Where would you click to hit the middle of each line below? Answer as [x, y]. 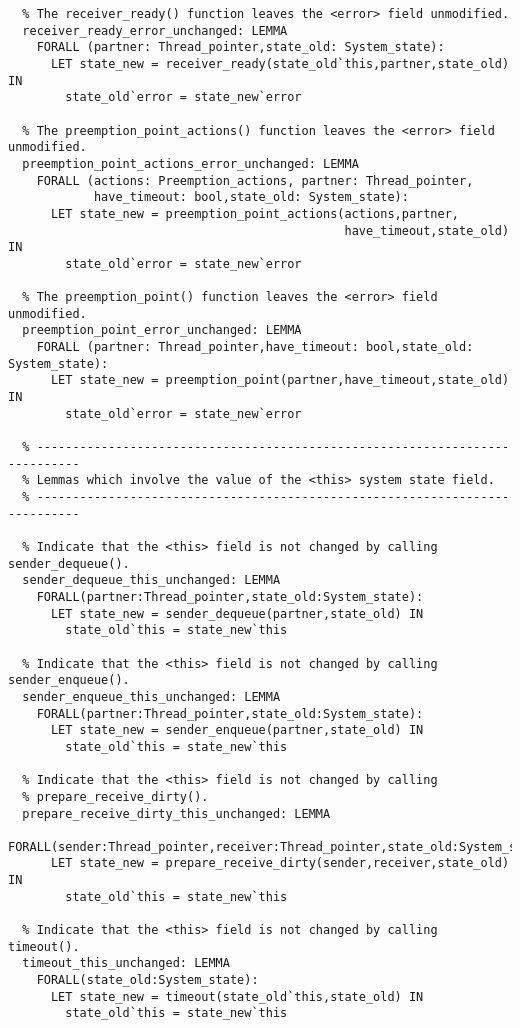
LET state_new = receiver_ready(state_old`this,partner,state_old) [280, 63]
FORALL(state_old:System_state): [147, 980]
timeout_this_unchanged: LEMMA [126, 963]
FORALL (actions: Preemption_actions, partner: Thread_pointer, [255, 180]
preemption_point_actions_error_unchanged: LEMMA [190, 163]
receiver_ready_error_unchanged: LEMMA [155, 30]
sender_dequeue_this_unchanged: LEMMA [151, 580]
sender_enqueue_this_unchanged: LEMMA [151, 696]
